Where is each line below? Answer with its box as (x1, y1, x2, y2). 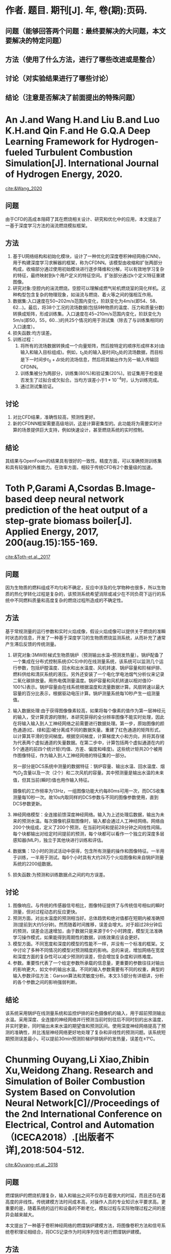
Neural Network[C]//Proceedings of (5, 1097, 160, 1109)
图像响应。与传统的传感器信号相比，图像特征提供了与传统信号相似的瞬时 (12, 903, 164, 909)
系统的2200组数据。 (12, 861, 55, 867)
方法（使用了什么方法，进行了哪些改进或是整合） (5, 55, 159, 64)
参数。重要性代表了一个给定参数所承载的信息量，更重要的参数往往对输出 (12, 960, 164, 966)
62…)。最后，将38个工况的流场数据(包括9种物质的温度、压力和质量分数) (12, 304, 165, 311)
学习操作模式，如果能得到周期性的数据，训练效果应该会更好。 (12, 934, 142, 940)
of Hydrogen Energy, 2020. (5, 168, 123, 180)
